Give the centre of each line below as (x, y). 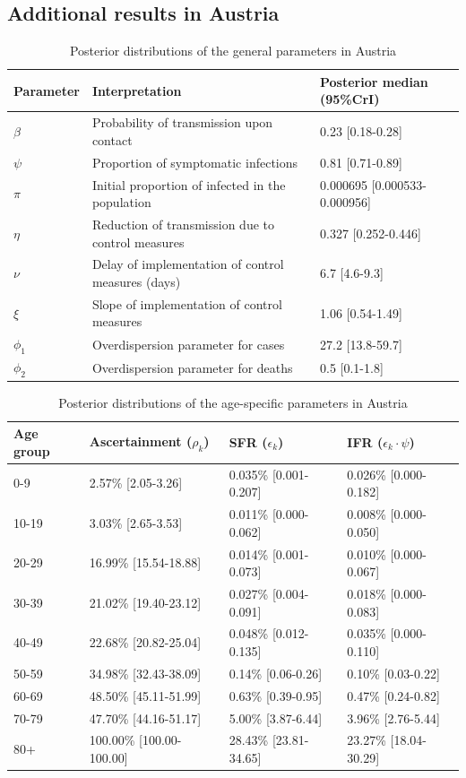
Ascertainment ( (141, 441)
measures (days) (136, 281)
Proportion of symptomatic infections (195, 162)
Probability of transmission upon (182, 122)
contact (112, 139)
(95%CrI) (349, 99)
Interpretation (137, 90)
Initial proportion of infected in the (189, 184)
